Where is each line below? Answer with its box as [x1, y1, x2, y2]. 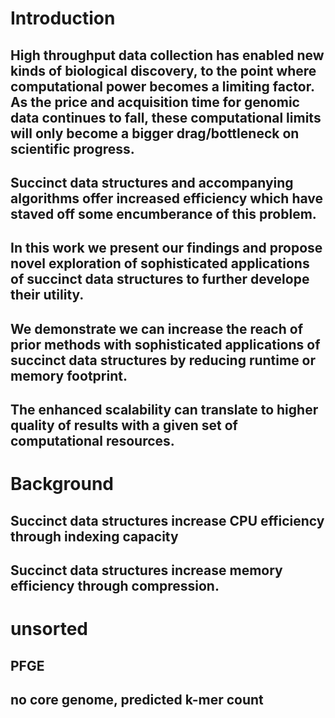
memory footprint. [10, 367, 128, 384]
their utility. [10, 287, 85, 304]
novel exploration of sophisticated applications [10, 255, 310, 272]
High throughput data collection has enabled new [10, 47, 325, 64]
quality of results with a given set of [10, 417, 238, 434]
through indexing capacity [10, 528, 179, 545]
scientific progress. [10, 140, 135, 157]
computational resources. [10, 433, 175, 450]
